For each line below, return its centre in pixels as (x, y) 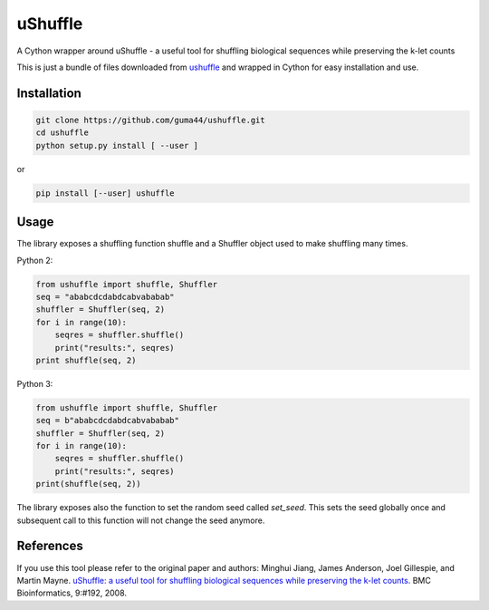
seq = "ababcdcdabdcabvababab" (105, 296)
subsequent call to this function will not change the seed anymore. (141, 520)
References (50, 546)
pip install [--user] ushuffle (105, 193)
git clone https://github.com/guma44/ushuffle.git (151, 120)
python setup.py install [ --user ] (117, 145)
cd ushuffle (62, 133)
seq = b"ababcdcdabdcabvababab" (108, 421)
